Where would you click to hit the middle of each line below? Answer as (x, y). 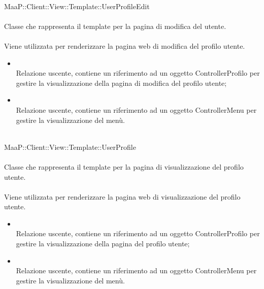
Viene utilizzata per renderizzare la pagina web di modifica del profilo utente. (125, 45)
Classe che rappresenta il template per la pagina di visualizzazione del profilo (124, 166)
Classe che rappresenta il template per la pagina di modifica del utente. (115, 26)
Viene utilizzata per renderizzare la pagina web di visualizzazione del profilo (122, 196)
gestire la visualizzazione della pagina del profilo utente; (103, 244)
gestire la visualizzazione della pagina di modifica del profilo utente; (121, 83)
